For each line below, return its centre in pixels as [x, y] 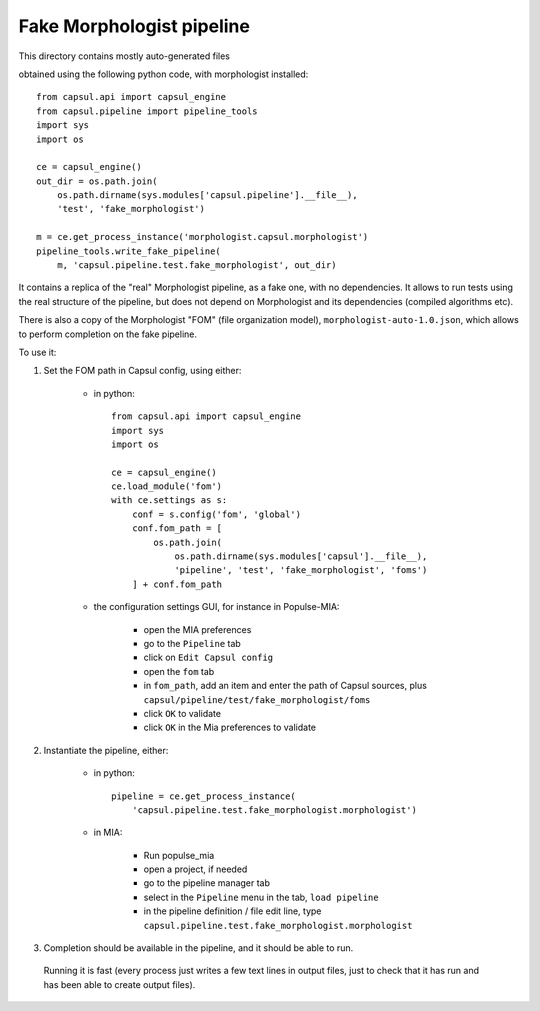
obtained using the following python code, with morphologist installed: [163, 74]
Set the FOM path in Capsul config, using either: [142, 371]
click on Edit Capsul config [208, 657]
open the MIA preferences [197, 629]
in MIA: [108, 832]
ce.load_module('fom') [167, 486]
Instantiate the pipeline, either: [106, 750]
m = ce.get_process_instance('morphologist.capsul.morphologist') [202, 237]
